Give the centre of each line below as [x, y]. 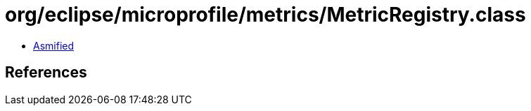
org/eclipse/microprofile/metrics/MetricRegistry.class [265, 15]
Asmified [54, 45]
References [46, 73]
